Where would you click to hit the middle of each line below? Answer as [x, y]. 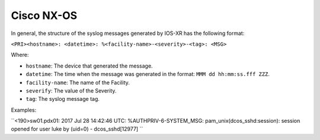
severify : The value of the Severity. [71, 90]
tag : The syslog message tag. [63, 99]
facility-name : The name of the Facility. [78, 82]
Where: [20, 55]
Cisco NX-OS [44, 15]
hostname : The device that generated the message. [89, 66]
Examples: [24, 110]
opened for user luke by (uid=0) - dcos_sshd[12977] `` [77, 129]
